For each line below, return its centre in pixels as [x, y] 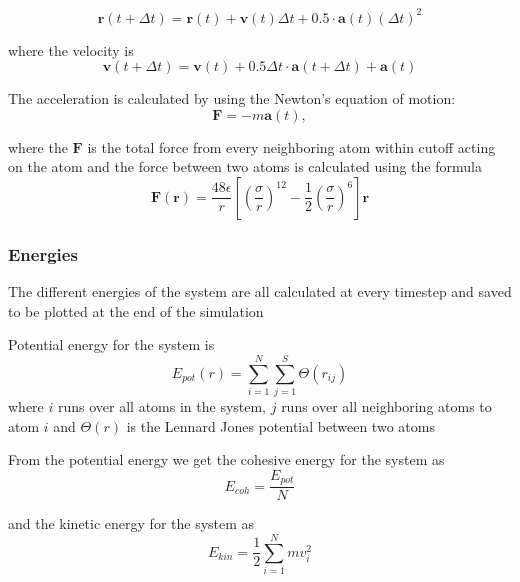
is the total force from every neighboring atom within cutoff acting [291, 146]
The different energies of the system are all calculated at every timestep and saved [260, 291]
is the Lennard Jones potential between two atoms [280, 425]
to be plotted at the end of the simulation [136, 310]
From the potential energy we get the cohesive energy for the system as [226, 459]
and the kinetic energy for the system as [131, 523]
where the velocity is [71, 49]
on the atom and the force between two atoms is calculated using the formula [245, 166]
